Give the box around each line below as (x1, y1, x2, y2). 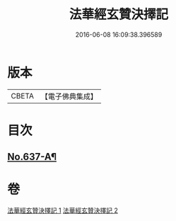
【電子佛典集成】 (40, 91, 98, 101)
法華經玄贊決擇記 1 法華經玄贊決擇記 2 (7, 206, 119, 215)
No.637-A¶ (7, 151, 57, 163)
